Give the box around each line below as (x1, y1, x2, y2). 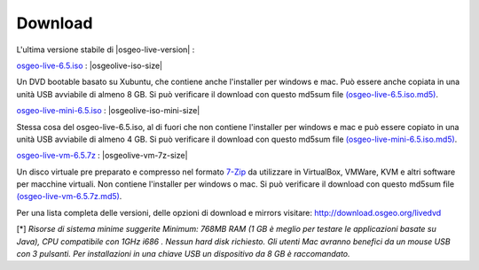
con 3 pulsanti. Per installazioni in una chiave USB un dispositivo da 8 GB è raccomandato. (16, 249, 350, 259)
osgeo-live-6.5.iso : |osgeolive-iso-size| (16, 60, 163, 71)
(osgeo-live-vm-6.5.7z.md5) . (16, 191, 122, 202)
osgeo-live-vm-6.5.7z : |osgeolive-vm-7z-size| (16, 150, 188, 161)
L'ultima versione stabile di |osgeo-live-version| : (16, 44, 195, 55)
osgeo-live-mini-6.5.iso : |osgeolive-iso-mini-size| (16, 105, 200, 116)
